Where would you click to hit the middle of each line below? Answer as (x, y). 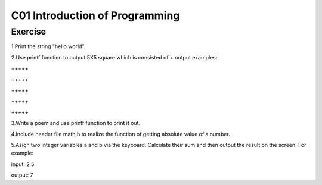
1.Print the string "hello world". (48, 46)
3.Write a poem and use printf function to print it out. (75, 123)
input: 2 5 (23, 164)
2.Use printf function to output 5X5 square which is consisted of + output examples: (114, 57)
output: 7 (22, 175)
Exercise (29, 32)
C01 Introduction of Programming (95, 15)
